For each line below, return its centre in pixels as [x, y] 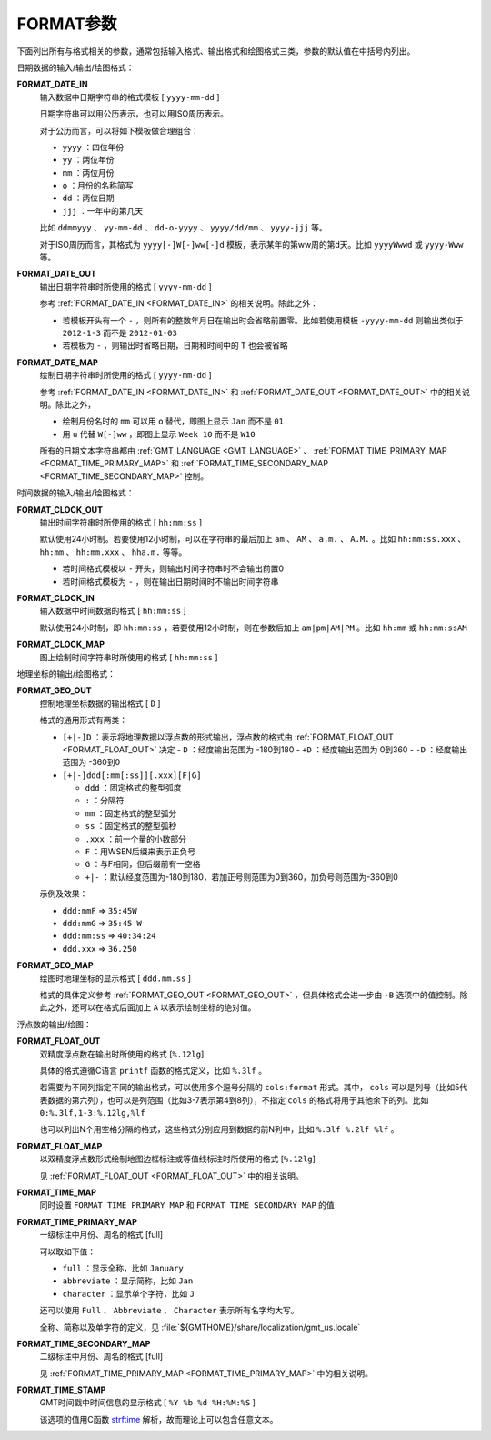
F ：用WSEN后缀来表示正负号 [140, 852]
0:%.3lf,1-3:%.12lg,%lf [92, 1113]
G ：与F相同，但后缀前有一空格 [143, 864]
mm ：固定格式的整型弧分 [131, 813]
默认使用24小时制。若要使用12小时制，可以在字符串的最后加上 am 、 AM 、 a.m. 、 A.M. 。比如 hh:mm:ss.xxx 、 [253, 539]
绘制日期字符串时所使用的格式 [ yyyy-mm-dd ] [126, 375]
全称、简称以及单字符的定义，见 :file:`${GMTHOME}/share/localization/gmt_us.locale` [200, 1327]
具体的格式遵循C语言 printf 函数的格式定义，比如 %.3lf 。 [153, 1070]
